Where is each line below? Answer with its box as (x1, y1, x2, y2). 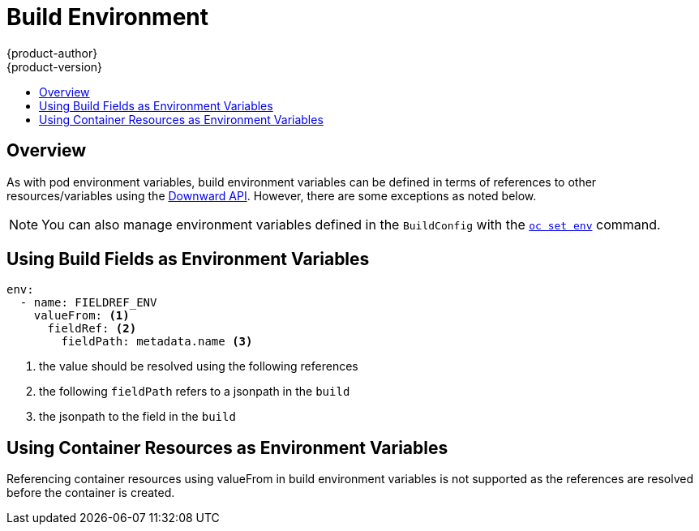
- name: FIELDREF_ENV (19, 296, 157, 310)
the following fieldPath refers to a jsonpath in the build (39, 384, 350, 399)
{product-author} (6, 45, 98, 60)
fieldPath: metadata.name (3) (61, 335, 253, 349)
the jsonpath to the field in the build (39, 409, 236, 424)
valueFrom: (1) (33, 309, 130, 323)
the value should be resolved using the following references (39, 359, 358, 374)
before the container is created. (6, 486, 175, 500)
